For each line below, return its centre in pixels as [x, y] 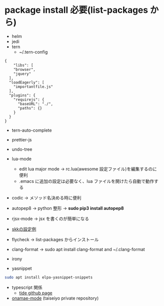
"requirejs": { [29, 99]
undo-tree [22, 149]
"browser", [25, 69]
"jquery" [22, 74]
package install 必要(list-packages [76, 10]
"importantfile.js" [33, 86]
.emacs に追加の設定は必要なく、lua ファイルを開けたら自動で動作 [86, 181]
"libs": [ [24, 65]
